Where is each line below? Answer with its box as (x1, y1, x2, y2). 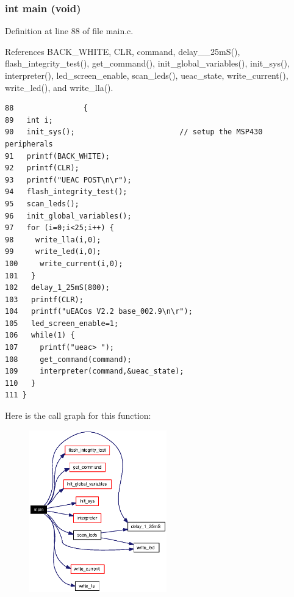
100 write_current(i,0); (5, 259, 123, 268)
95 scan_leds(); (5, 199, 79, 208)
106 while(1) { (5, 331, 75, 340)
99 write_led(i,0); (5, 247, 101, 256)
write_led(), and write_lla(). (5, 81, 113, 93)
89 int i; (5, 115, 53, 125)
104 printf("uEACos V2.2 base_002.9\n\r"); (5, 307, 193, 316)
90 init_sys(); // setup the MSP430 (5, 128, 263, 137)
